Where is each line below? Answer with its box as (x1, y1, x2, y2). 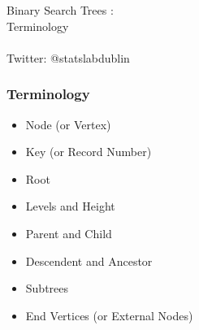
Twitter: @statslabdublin (6, 49, 130, 66)
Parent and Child (25, 224, 112, 241)
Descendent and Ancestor (25, 252, 153, 269)
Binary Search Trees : (6, 2, 114, 18)
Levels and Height (25, 198, 115, 215)
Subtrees (25, 280, 69, 297)
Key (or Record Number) (25, 143, 152, 160)
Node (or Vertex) (25, 115, 111, 132)
